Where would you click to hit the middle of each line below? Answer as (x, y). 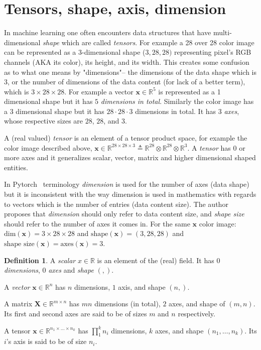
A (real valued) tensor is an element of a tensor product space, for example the (126, 138)
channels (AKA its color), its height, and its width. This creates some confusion (127, 62)
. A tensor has (209, 147)
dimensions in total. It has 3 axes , (187, 111)
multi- (222, 32)
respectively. (197, 313)
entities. (16, 167)
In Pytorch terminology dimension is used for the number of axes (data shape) (127, 184)
